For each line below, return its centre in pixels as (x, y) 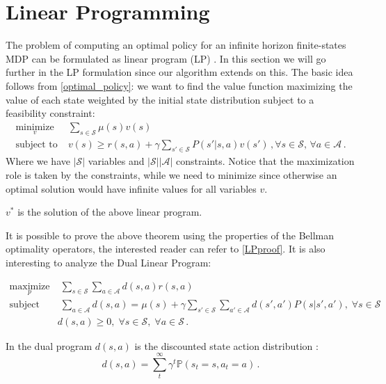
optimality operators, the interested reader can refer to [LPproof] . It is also (166, 249)
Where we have (38, 161)
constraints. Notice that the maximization (265, 161)
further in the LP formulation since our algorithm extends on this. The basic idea (179, 72)
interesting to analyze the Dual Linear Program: (108, 262)
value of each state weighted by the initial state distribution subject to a (160, 99)
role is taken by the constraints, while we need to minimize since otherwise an (171, 174)
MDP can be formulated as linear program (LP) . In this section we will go (166, 58)
